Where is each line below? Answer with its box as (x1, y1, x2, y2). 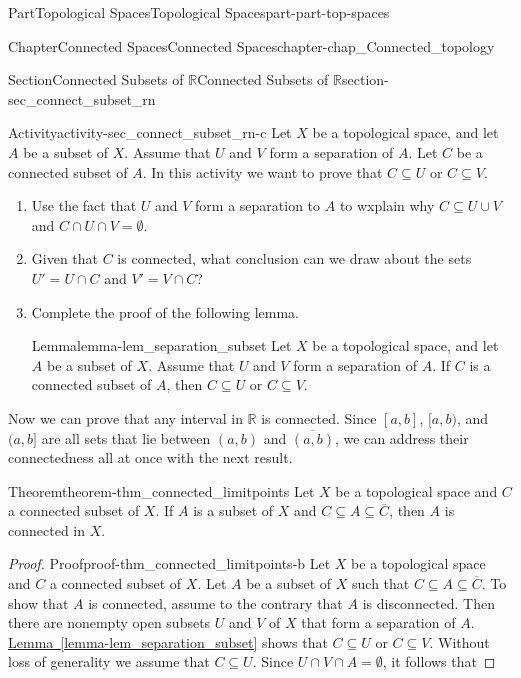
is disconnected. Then (362, 592, 496, 613)
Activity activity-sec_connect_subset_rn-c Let (8, 122, 292, 143)
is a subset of (193, 500, 274, 521)
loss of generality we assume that (8, 651, 210, 672)
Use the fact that (31, 195, 137, 216)
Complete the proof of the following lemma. (31, 301, 299, 322)
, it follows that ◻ (382, 651, 496, 672)
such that (352, 573, 410, 594)
